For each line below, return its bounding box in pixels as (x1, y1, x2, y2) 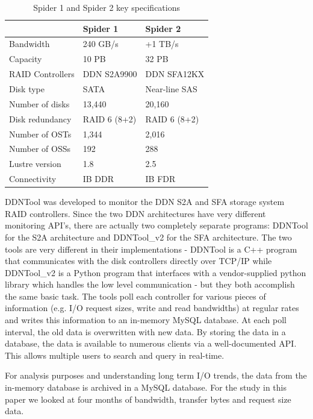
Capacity (9, 52, 42, 65)
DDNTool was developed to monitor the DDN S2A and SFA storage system (5, 195, 285, 208)
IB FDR (145, 172, 176, 185)
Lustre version (9, 157, 61, 170)
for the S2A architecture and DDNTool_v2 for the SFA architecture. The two (5, 230, 292, 243)
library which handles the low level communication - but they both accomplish (5, 278, 295, 291)
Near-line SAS (145, 82, 197, 95)
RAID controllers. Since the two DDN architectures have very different (5, 207, 266, 219)
